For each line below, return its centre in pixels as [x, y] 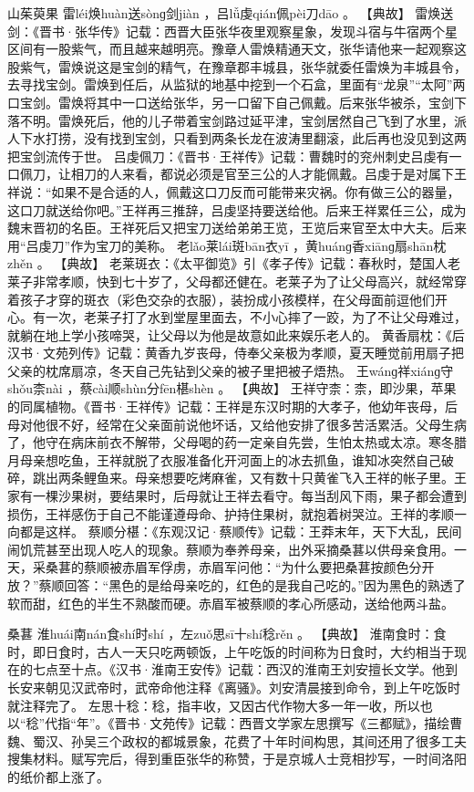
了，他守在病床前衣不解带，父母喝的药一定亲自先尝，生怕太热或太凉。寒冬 [231, 442]
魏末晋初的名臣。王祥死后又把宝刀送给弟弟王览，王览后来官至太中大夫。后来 [237, 228]
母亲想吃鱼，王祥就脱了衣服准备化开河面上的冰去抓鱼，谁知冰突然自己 [230, 459]
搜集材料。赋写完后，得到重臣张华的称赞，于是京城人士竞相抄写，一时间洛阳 [237, 759]
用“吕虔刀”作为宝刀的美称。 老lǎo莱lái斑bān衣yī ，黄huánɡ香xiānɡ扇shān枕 [227, 245]
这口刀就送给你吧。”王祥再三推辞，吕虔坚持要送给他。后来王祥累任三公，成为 [237, 209]
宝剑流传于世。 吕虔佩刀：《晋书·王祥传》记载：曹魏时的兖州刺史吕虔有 [234, 156]
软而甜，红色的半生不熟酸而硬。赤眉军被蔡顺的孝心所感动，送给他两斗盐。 [231, 603]
